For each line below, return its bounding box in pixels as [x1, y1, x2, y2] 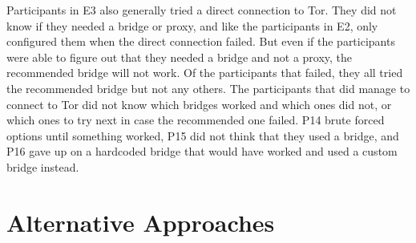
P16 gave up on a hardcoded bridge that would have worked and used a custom [6, 143, 398, 160]
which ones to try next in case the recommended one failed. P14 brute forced [6, 111, 385, 128]
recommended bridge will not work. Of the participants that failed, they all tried [6, 64, 403, 81]
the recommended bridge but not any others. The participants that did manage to [6, 79, 410, 96]
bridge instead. [6, 158, 79, 175]
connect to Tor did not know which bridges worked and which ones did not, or [6, 95, 392, 112]
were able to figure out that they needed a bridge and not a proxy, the [6, 48, 353, 65]
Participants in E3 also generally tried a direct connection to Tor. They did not [6, 2, 397, 18]
